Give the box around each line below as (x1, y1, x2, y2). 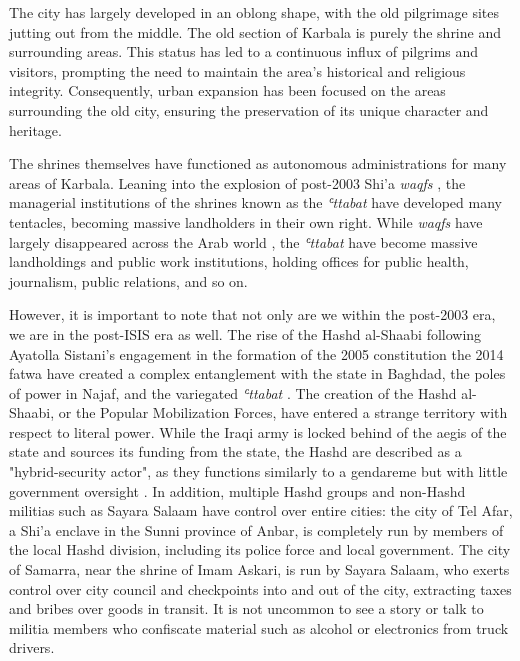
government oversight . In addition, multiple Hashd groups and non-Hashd (9, 480, 466, 501)
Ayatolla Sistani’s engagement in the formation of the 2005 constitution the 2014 (9, 343, 504, 364)
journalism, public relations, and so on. (9, 270, 248, 291)
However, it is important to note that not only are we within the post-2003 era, (9, 304, 496, 325)
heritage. (9, 119, 62, 140)
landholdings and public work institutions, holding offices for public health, (9, 251, 469, 272)
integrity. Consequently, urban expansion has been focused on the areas (9, 80, 446, 101)
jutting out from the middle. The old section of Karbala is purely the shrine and (9, 21, 501, 42)
